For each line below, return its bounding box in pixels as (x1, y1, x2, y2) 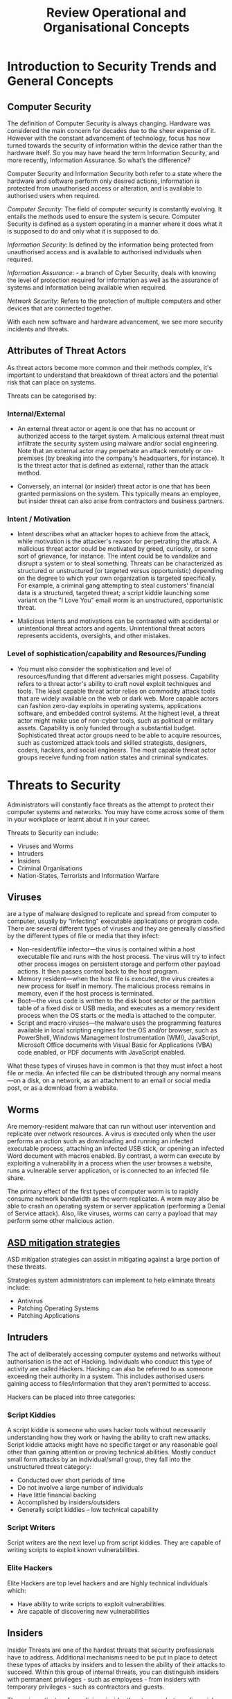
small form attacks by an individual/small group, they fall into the (7, 1455, 191, 1463)
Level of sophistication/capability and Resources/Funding (7, 649, 206, 659)
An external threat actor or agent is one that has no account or (17, 425, 196, 433)
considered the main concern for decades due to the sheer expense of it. (7, 127, 216, 134)
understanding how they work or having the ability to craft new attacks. (7, 1433, 211, 1442)
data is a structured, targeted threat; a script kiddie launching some (17, 589, 210, 597)
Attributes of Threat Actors (7, 345, 127, 357)
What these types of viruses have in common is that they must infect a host (7, 1062, 223, 1070)
